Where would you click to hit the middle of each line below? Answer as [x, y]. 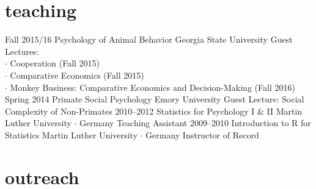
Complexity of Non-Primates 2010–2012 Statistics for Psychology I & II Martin [154, 111]
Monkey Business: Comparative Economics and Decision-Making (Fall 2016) [152, 87]
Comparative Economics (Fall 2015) [77, 75]
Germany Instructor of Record [202, 134]
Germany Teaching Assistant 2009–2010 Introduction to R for [195, 123]
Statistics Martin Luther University [71, 134]
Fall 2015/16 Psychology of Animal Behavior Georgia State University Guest [149, 39]
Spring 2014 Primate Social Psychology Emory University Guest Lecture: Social [155, 99]
